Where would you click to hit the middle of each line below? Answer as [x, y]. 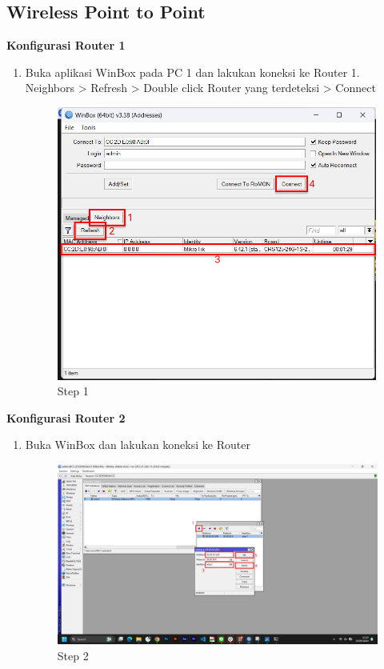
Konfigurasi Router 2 [66, 417]
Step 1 [73, 391]
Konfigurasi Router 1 [66, 45]
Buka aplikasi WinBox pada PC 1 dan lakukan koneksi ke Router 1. [192, 72]
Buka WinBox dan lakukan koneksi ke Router [138, 445]
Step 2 [73, 655]
